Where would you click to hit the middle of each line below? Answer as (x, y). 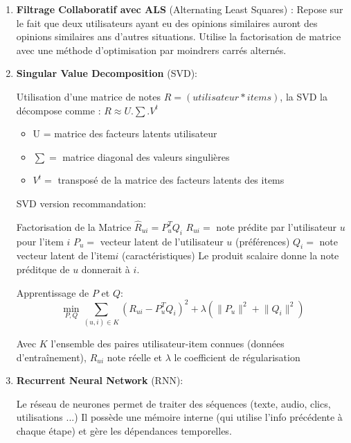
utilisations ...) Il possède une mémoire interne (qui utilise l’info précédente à (179, 417)
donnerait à (106, 269)
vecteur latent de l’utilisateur (162, 241)
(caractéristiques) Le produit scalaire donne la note (231, 255)
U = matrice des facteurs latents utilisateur (125, 133)
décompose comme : (58, 110)
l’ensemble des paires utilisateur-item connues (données (168, 343)
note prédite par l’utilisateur (277, 226)
